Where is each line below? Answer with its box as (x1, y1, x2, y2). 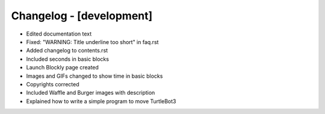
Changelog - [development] (11, 9, 153, 22)
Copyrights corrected (26, 80, 79, 87)
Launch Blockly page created (26, 64, 99, 71)
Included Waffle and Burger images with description (26, 89, 155, 97)
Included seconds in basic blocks (26, 55, 110, 63)
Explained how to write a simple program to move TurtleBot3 (26, 97, 176, 105)
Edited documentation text (26, 30, 92, 37)
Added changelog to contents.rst (26, 47, 108, 54)
